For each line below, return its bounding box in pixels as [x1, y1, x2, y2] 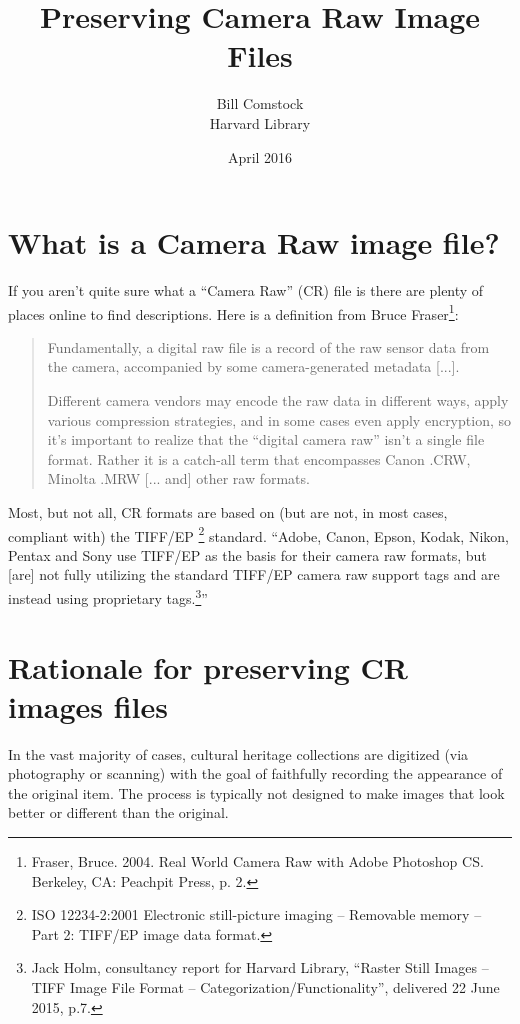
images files [8, 685, 168, 726]
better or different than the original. [8, 802, 229, 823]
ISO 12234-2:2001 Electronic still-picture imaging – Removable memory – [31, 904, 482, 925]
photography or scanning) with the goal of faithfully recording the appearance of [8, 763, 503, 784]
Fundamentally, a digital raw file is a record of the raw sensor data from [47, 336, 490, 357]
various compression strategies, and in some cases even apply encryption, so [47, 409, 511, 430]
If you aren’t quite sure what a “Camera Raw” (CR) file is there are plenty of [8, 280, 484, 301]
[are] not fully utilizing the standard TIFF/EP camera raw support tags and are [8, 564, 500, 585]
